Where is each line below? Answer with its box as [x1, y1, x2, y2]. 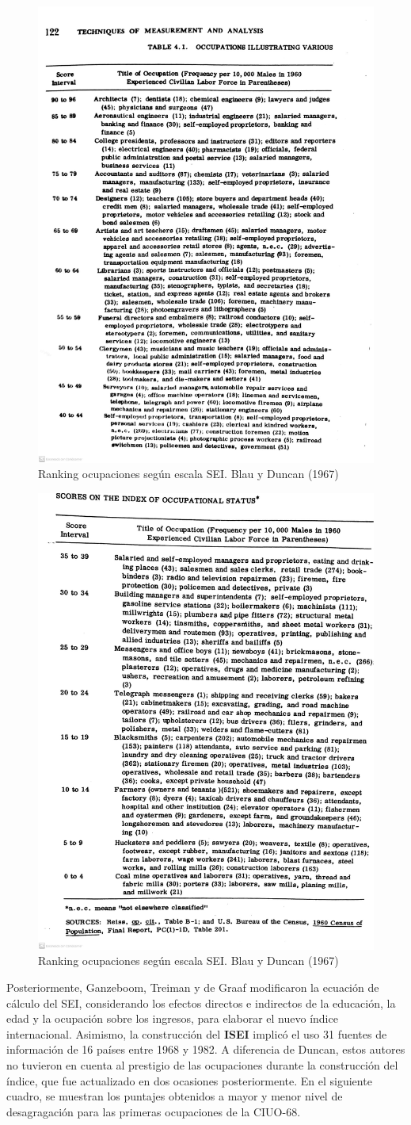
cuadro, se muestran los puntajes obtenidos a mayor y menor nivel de [6, 1088, 343, 1104]
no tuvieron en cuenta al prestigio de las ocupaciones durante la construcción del [6, 1057, 398, 1073]
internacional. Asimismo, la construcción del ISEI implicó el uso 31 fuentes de [6, 1025, 387, 1042]
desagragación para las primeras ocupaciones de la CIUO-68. [6, 1103, 301, 1119]
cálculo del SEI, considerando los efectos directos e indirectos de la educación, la [6, 994, 396, 1011]
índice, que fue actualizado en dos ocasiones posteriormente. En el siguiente [6, 1072, 372, 1089]
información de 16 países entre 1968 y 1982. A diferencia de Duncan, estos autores [6, 1041, 405, 1058]
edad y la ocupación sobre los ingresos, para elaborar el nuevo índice [6, 1010, 338, 1027]
